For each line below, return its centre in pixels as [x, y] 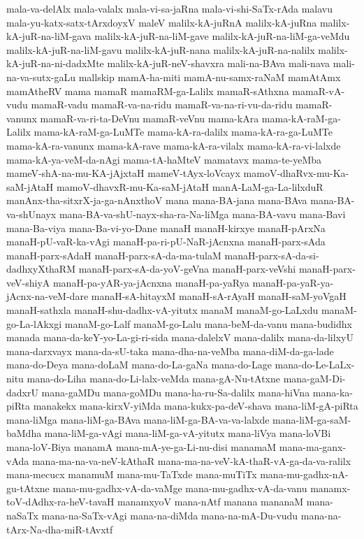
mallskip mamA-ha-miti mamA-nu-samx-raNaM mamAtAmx [210, 77]
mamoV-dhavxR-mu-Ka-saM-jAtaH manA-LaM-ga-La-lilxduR [190, 186]
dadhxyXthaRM [41, 269]
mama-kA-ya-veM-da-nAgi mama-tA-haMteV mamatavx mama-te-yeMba [164, 159]
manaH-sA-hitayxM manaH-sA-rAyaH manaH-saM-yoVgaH [219, 296]
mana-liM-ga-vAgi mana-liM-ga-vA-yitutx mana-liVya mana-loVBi [188, 433]
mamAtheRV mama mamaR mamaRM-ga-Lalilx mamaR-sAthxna [148, 91]
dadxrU [22, 392]
